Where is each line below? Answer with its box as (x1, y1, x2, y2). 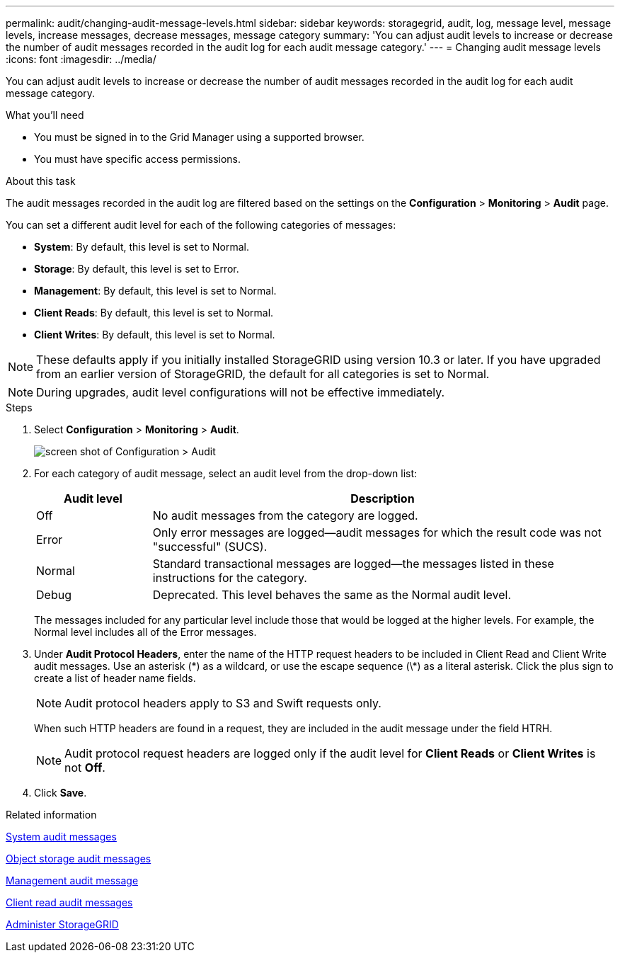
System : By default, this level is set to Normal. (34, 241, 249, 253)
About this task (6, 175, 76, 187)
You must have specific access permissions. (34, 153, 241, 165)
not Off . (64, 760, 105, 775)
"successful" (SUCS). (152, 540, 268, 554)
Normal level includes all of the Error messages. (34, 626, 257, 638)
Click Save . (34, 787, 87, 799)
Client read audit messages (6, 896, 133, 908)
